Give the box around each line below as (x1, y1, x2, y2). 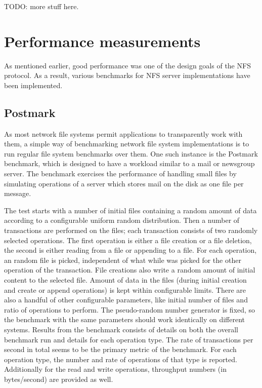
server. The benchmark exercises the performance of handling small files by (4, 168, 237, 179)
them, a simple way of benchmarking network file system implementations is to (4, 138, 249, 149)
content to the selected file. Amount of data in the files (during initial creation (4, 275, 247, 285)
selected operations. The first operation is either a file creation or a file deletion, (4, 235, 252, 245)
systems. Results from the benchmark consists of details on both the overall (4, 324, 238, 334)
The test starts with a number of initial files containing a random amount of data (4, 205, 257, 215)
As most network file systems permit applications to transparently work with (4, 128, 243, 139)
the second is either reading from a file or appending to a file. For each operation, (4, 245, 257, 255)
